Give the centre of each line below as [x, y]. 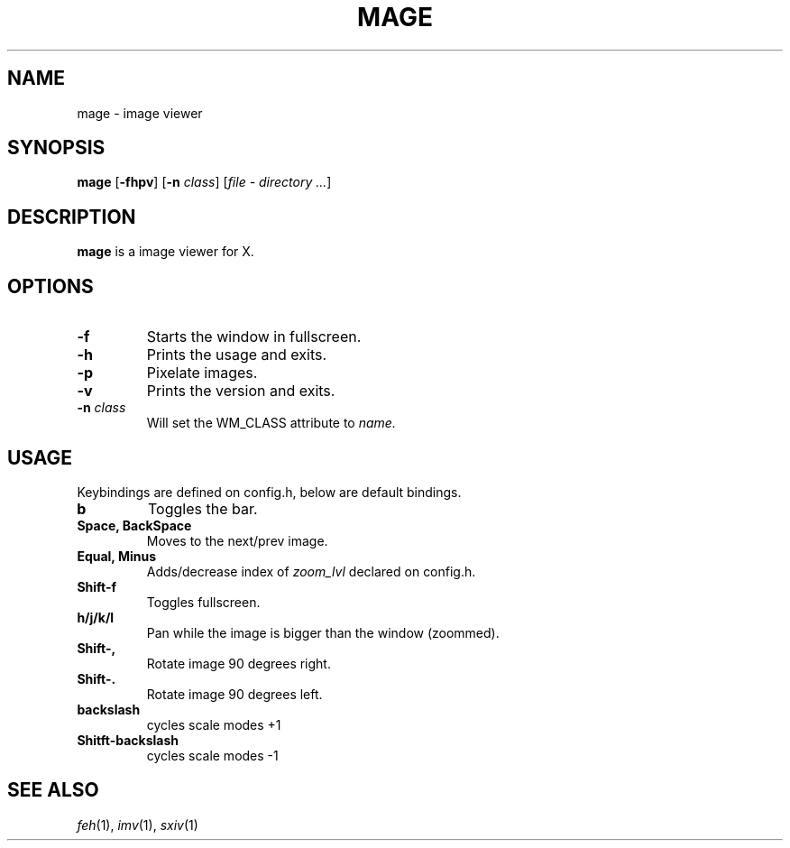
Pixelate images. [202, 373]
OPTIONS [51, 286]
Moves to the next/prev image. [237, 540]
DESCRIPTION [72, 217]
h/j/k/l [96, 617]
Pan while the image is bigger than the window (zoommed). [323, 632]
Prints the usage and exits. [237, 355]
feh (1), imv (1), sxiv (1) [138, 825]
